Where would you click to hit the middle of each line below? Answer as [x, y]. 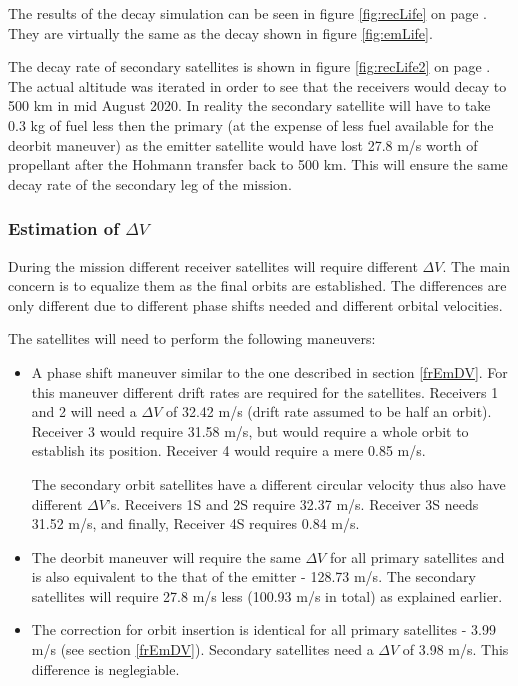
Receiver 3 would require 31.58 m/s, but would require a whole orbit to [250, 430]
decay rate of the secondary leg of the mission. [150, 183]
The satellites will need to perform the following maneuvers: [192, 338]
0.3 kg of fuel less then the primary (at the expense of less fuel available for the [251, 124]
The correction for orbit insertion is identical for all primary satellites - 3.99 [263, 629]
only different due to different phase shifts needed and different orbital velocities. [255, 304]
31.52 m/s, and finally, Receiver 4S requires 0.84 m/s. [195, 523]
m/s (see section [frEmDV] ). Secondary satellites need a [202, 649]
